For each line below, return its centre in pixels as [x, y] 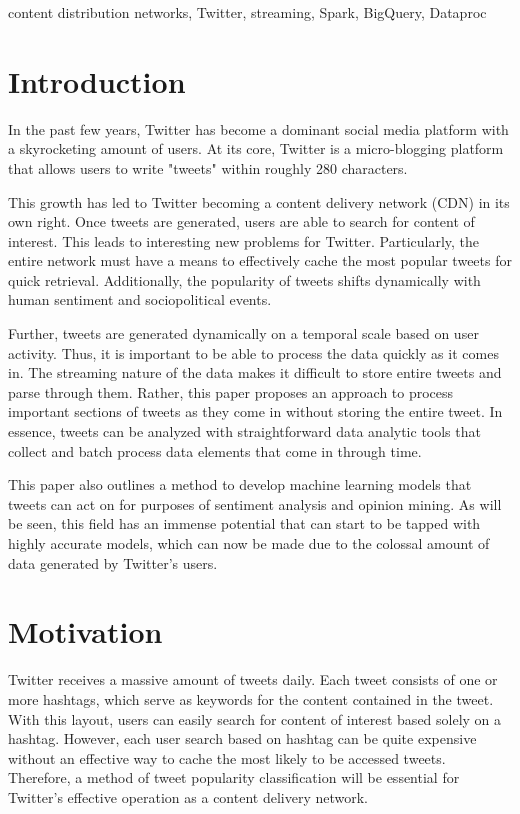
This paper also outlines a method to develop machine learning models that [240, 484]
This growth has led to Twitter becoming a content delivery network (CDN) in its [259, 201]
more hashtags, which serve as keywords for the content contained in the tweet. [251, 698]
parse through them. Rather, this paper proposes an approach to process [231, 391]
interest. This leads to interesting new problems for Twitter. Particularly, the [244, 240]
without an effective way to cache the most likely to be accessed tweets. [227, 757]
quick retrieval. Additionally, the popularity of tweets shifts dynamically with [244, 279]
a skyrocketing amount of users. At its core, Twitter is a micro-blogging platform [256, 148]
